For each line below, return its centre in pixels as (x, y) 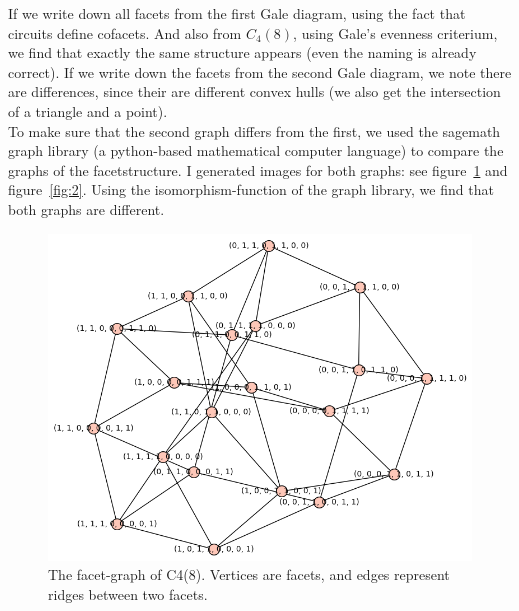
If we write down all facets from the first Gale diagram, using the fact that (237, 13)
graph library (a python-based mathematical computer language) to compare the (256, 150)
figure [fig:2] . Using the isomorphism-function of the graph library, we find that (251, 189)
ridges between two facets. (128, 593)
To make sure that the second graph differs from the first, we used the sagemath (254, 130)
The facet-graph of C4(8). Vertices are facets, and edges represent (249, 574)
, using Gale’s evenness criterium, (395, 32)
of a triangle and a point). (88, 110)
